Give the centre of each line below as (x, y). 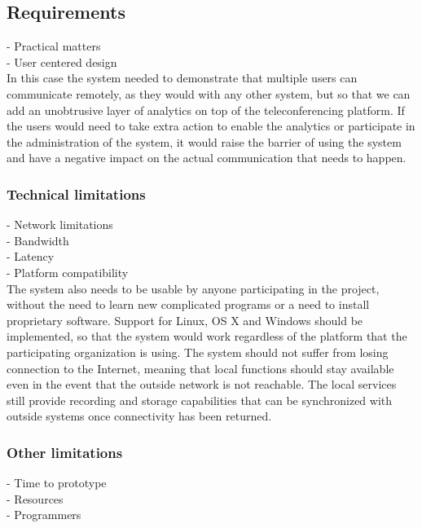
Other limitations (65, 452)
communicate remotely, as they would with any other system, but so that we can (209, 93)
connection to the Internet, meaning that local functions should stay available (200, 368)
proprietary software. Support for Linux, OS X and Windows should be (185, 320)
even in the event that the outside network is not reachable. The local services (202, 384)
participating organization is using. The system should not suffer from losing (198, 352)
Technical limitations (76, 194)
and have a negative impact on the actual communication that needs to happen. (207, 158)
